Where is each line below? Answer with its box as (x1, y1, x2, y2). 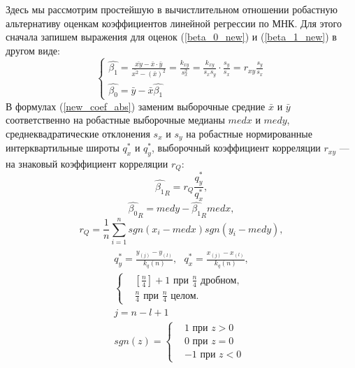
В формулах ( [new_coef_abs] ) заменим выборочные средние (6, 98, 266, 113)
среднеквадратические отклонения (6, 126, 150, 140)
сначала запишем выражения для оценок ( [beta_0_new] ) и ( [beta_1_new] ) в (6, 29, 337, 44)
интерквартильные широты (6, 140, 119, 155)
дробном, (201, 275, 240, 286)
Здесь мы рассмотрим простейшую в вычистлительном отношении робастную (6, 2, 338, 16)
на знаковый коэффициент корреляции (6, 156, 168, 170)
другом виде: (6, 43, 60, 57)
